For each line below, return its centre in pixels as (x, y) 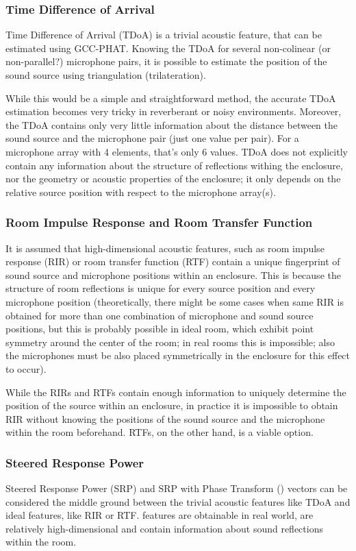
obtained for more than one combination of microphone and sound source (160, 315)
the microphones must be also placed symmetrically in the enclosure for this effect (178, 355)
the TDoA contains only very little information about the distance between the (171, 124)
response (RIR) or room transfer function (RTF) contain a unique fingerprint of (173, 261)
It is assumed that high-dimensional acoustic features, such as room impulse (165, 248)
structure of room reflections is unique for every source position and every (161, 288)
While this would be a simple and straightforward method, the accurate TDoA (171, 98)
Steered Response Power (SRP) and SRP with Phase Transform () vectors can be (177, 488)
